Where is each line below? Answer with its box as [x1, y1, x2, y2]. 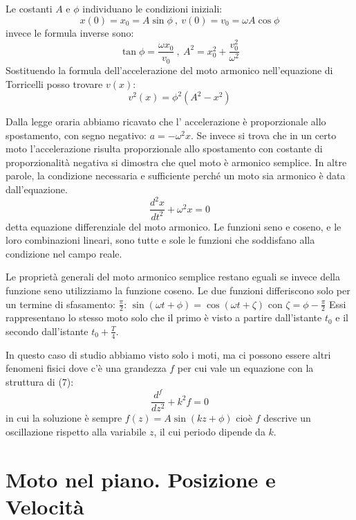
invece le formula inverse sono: [6, 25, 134, 39]
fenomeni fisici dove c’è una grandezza [6, 361, 167, 375]
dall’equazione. [6, 182, 68, 197]
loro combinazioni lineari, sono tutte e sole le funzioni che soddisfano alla [6, 233, 315, 247]
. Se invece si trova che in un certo [191, 127, 337, 142]
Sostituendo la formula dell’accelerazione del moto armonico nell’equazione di [6, 62, 333, 77]
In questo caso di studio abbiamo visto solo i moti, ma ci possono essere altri [6, 347, 331, 361]
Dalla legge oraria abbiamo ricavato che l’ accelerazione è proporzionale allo [6, 114, 326, 129]
